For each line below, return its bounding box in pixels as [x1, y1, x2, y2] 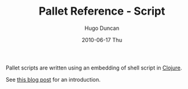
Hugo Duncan [84, 24, 120, 32]
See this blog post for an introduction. [5, 76, 101, 83]
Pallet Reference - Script [38, 4, 165, 18]
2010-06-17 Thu [81, 36, 123, 43]
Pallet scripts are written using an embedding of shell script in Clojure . [5, 64, 183, 71]
